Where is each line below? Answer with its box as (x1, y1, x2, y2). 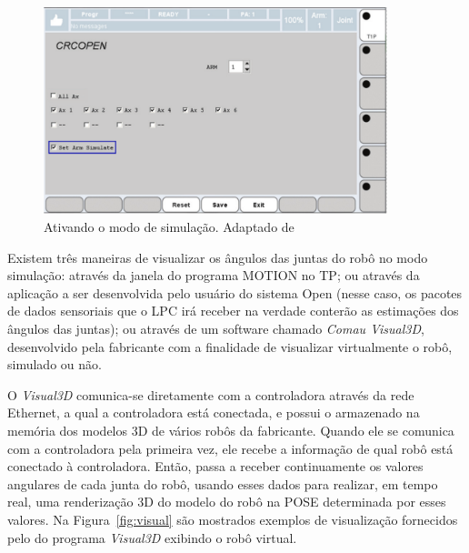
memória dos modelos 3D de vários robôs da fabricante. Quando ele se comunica (7, 420, 454, 439)
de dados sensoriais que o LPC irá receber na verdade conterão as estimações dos (7, 301, 459, 320)
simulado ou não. (7, 355, 102, 374)
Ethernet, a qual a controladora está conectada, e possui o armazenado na (7, 403, 420, 422)
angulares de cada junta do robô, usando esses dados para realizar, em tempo (7, 474, 438, 493)
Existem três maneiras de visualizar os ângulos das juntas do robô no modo (7, 247, 428, 266)
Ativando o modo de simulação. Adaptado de (44, 217, 294, 236)
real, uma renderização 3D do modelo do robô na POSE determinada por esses (7, 492, 446, 511)
